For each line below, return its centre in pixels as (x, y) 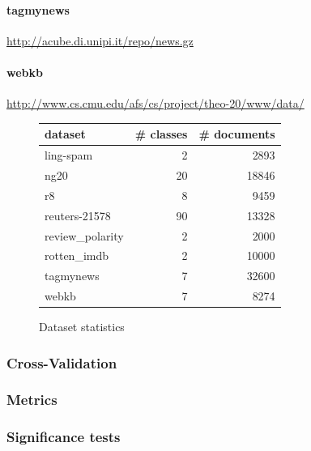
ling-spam (69, 155)
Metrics (32, 400)
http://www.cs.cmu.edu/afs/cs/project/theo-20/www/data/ (155, 103)
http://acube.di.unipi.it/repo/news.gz (100, 40)
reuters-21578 (78, 215)
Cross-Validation (62, 362)
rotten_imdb (77, 255)
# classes (161, 134)
